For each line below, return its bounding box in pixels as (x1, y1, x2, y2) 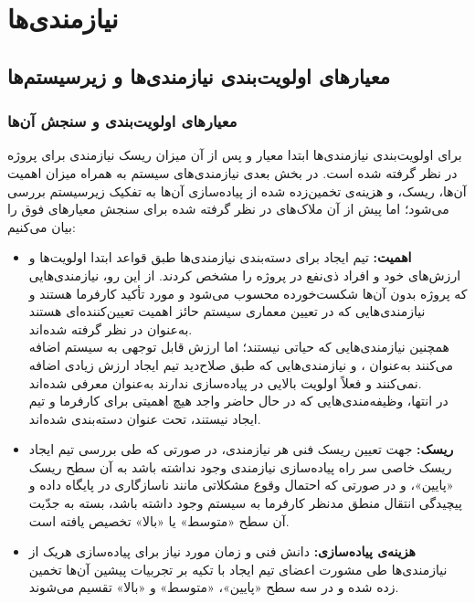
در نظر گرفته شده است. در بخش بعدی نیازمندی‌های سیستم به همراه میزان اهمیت (7, 163, 458, 182)
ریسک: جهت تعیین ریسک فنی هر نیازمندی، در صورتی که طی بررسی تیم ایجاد (28, 439, 454, 459)
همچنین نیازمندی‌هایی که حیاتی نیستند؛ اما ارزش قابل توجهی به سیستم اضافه (28, 337, 449, 356)
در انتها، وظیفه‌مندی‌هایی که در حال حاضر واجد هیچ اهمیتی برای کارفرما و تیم (28, 391, 449, 410)
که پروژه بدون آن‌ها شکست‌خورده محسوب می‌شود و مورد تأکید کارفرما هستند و (28, 283, 468, 302)
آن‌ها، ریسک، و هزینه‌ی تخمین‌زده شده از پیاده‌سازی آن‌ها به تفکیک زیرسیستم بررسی (7, 181, 467, 200)
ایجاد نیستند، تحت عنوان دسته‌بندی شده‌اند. (28, 408, 261, 428)
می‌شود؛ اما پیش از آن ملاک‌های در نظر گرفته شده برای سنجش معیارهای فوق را (7, 199, 449, 218)
